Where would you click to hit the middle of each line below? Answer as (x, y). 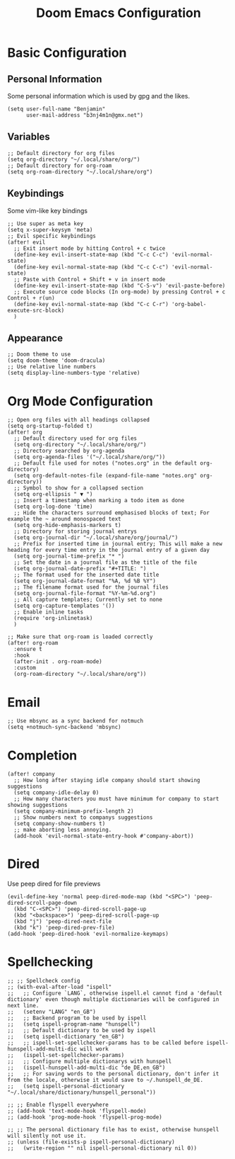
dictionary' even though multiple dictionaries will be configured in (113, 1000)
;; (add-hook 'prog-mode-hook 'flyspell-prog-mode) (85, 1117)
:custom (25, 668)
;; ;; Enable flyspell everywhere (58, 1105)
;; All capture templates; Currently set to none (88, 600)
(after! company (31, 774)
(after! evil (26, 242)
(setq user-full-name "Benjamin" (56, 109)
